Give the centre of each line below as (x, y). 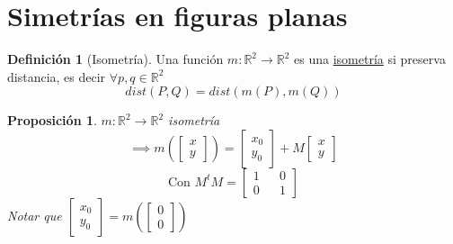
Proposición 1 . (52, 120)
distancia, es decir (57, 76)
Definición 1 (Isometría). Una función (115, 59)
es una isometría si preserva (370, 59)
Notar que (35, 215)
